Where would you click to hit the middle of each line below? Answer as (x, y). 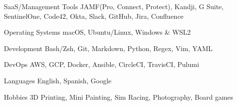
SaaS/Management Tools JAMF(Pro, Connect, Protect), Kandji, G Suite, (114, 6)
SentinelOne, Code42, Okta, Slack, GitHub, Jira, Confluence (94, 16)
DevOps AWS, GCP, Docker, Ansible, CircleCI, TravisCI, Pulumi (102, 64)
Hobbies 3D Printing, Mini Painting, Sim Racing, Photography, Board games (119, 97)
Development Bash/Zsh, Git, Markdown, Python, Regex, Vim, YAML (108, 48)
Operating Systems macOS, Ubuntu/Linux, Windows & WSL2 (97, 32)
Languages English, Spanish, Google (58, 80)
